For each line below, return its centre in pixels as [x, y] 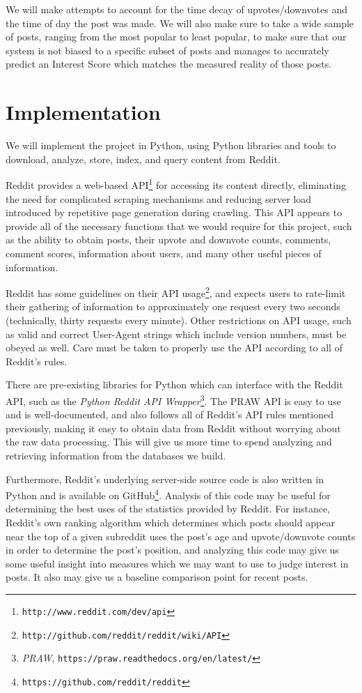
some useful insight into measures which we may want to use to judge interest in [177, 563]
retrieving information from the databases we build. [116, 455]
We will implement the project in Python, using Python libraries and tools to [171, 145]
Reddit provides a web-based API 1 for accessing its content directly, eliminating [176, 184]
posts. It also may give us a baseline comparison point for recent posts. [157, 577]
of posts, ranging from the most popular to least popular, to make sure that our [176, 37]
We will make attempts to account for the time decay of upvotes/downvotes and [176, 9]
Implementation [83, 112]
